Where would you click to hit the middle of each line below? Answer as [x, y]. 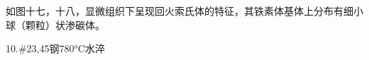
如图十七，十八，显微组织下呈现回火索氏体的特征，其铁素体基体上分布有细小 [184, 11]
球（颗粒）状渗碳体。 [55, 24]
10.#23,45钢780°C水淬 [55, 48]
